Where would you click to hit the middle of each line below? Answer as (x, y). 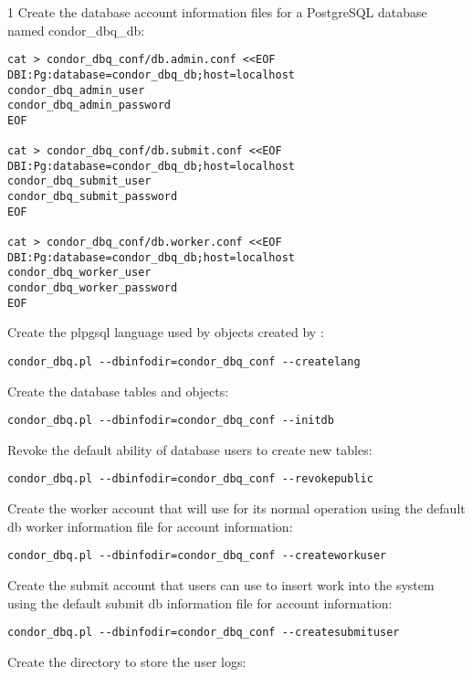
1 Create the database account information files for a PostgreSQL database (217, 12)
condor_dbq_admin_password (89, 106)
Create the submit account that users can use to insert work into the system (221, 584)
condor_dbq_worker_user (79, 273)
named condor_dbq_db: (76, 30)
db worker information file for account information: (150, 526)
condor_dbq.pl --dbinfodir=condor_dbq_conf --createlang (184, 361)
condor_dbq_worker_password (93, 288)
